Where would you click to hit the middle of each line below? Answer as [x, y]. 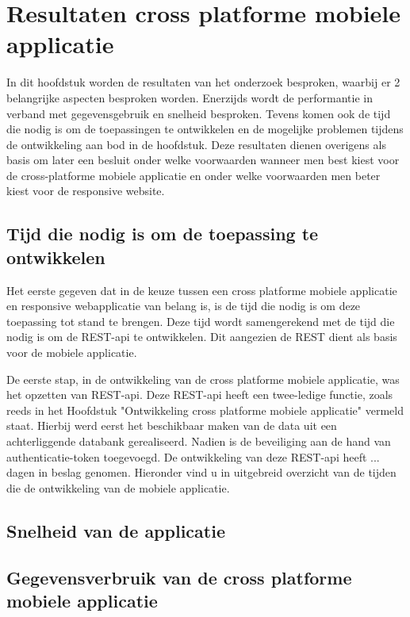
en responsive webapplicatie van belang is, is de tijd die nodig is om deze [184, 306]
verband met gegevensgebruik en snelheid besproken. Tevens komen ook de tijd [199, 113]
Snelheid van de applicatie [116, 530]
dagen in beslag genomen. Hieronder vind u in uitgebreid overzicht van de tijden [201, 472]
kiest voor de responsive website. [86, 191]
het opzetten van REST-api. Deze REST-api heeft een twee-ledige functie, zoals [200, 395]
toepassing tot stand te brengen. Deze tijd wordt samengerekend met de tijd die [201, 321]
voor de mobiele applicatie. [72, 353]
